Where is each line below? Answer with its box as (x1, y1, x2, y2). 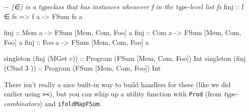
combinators (4, 98, 40, 108)
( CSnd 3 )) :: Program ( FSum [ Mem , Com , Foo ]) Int (4, 62, 161, 73)
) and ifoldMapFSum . (39, 98, 102, 108)
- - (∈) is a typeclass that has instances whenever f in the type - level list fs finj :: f (4, 1, 244, 11)
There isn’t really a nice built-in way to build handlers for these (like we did (4, 79, 231, 89)
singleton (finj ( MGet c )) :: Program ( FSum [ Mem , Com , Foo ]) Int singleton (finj (4, 53, 246, 63)
